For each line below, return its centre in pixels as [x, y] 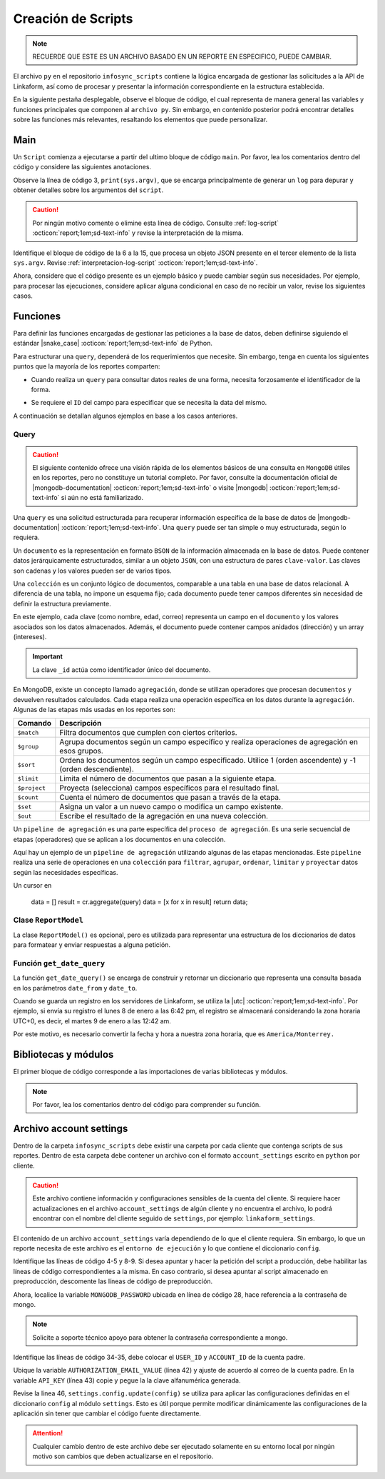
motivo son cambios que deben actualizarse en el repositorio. [123, 1456]
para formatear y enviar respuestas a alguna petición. [92, 945]
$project [32, 788]
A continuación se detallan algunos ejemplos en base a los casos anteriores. [125, 416]
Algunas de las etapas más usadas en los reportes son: [94, 709]
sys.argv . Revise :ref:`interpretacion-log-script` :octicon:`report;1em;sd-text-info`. [135, 262]
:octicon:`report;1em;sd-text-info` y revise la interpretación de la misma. [138, 233]
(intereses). [30, 636]
